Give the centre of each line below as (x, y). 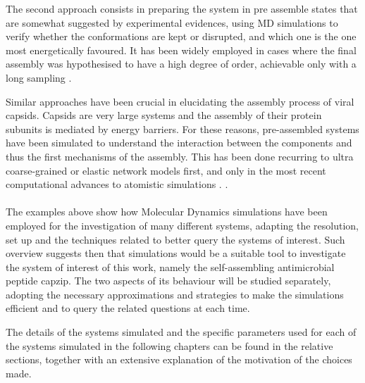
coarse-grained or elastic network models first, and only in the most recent (166, 170)
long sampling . (39, 77)
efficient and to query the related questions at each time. (128, 308)
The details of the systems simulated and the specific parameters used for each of (181, 332)
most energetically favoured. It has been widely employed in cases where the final (181, 50)
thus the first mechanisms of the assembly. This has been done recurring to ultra (180, 156)
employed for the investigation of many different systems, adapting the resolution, (182, 225)
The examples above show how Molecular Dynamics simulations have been (167, 212)
